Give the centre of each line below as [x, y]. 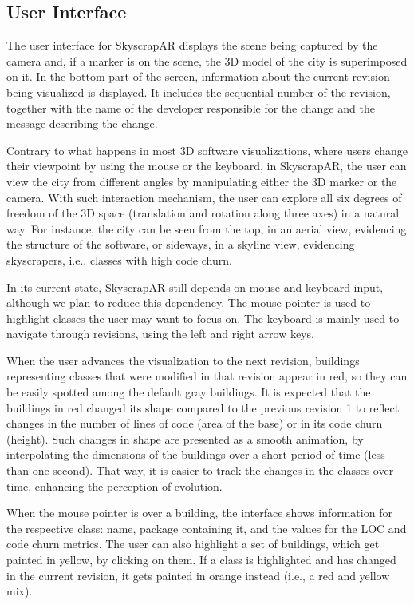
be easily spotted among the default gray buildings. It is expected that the [189, 392]
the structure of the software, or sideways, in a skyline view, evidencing [181, 244]
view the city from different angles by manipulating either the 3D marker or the [202, 181]
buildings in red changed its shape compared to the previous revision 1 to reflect [203, 407]
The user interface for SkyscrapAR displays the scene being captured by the [192, 45]
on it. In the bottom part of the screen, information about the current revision [198, 76]
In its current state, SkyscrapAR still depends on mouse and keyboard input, [195, 287]
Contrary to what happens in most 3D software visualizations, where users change [207, 150]
